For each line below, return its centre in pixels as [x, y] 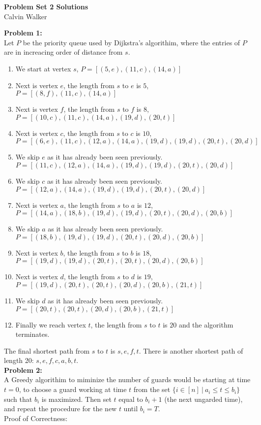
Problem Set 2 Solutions [46, 6]
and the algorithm [206, 324]
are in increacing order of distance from [63, 52]
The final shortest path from [47, 350]
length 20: [19, 360]
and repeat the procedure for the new [60, 409]
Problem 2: [23, 370]
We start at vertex [43, 68]
